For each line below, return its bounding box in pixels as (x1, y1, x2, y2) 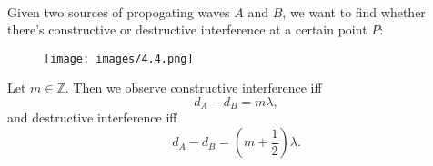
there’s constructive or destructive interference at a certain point (7, 20, 368, 39)
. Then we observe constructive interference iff (65, 78, 322, 97)
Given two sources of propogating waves (7, 2, 230, 21)
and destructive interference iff (7, 108, 177, 127)
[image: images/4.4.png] (44, 52, 194, 65)
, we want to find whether (282, 2, 426, 21)
